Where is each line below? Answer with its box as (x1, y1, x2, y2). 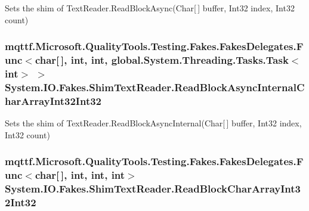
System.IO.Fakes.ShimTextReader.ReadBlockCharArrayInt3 (5, 181, 301, 196)
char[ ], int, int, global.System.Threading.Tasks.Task (35, 52, 289, 67)
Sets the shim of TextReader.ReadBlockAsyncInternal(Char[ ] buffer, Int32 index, (5, 117, 302, 129)
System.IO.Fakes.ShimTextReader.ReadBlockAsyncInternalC (5, 79, 305, 94)
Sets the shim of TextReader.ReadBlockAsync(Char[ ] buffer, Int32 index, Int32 (5, 2, 295, 14)
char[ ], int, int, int (35, 167, 125, 182)
